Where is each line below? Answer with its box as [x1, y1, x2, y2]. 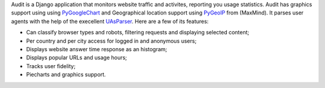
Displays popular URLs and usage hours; [26, 54, 128, 61]
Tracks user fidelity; [26, 62, 76, 69]
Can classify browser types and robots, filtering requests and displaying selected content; [26, 29, 250, 36]
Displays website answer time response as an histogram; [26, 45, 168, 52]
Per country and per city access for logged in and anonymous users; [26, 37, 197, 45]
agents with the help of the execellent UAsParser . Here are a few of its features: [11, 17, 209, 25]
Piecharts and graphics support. [26, 71, 107, 78]
